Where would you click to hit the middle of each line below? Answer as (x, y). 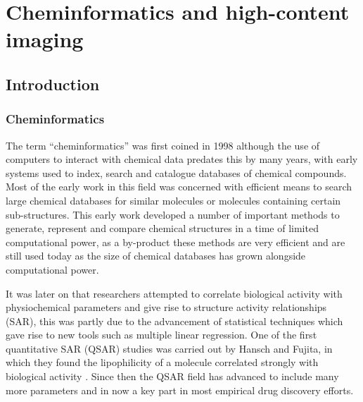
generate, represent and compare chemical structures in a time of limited (162, 228)
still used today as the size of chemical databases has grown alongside (156, 256)
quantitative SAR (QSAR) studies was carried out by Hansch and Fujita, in (169, 348)
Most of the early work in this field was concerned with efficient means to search (179, 187)
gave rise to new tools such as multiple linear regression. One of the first (161, 335)
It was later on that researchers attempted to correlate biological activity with (174, 293)
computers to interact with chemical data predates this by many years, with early (182, 159)
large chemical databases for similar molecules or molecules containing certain (173, 200)
